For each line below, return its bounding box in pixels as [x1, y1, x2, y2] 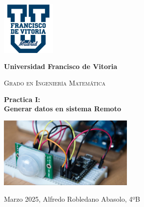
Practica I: [4, 94, 41, 104]
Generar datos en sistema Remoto [4, 103, 121, 114]
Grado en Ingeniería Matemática [4, 77, 106, 87]
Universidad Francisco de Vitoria [4, 61, 118, 71]
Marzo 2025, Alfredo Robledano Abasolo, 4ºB [4, 193, 141, 204]
